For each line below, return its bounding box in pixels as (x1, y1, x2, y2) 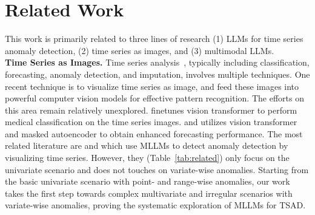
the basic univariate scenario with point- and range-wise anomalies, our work (5, 175, 290, 188)
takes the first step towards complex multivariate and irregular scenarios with (5, 186, 293, 199)
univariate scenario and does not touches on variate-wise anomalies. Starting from (5, 163, 309, 176)
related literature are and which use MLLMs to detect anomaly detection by (5, 139, 288, 152)
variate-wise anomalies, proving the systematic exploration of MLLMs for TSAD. (5, 199, 306, 211)
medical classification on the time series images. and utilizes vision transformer (5, 115, 297, 128)
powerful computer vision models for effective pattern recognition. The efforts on (5, 92, 304, 104)
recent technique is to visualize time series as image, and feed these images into (5, 80, 299, 92)
